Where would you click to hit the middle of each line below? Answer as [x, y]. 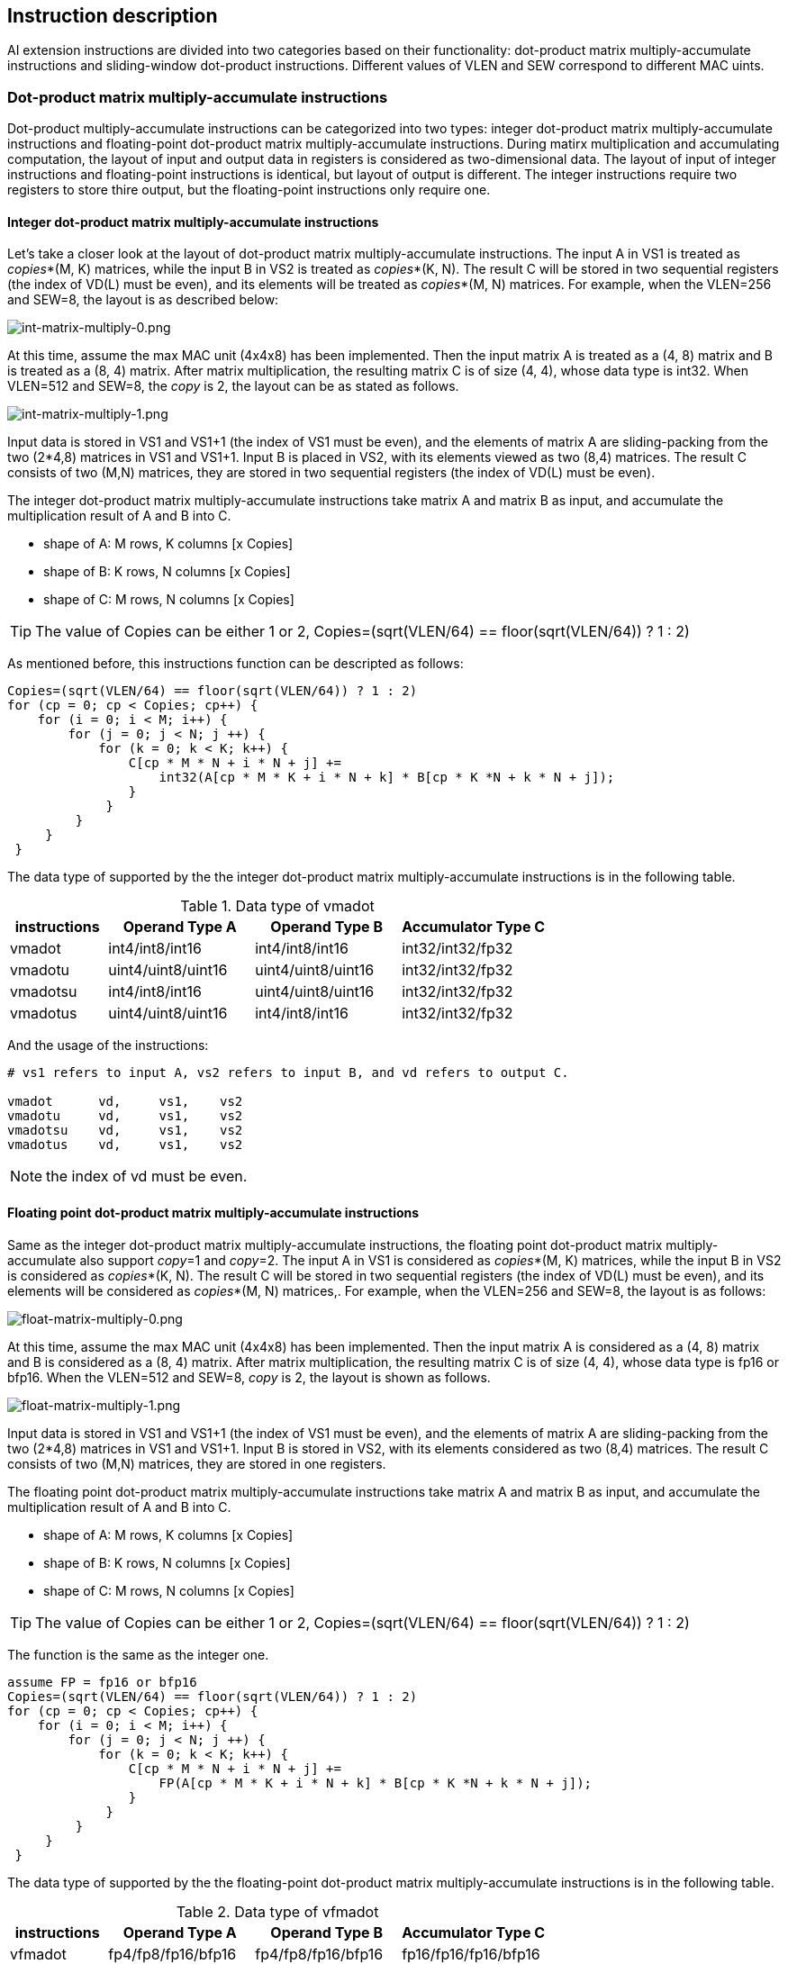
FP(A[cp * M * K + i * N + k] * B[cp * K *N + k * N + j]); [376, 1783]
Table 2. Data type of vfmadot [277, 1911]
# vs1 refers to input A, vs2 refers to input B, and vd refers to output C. [288, 1073]
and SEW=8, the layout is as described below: [143, 300]
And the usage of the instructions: [108, 1045]
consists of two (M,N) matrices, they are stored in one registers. [197, 1463]
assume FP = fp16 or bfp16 [102, 1682]
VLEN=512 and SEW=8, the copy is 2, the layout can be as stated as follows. [233, 386]
